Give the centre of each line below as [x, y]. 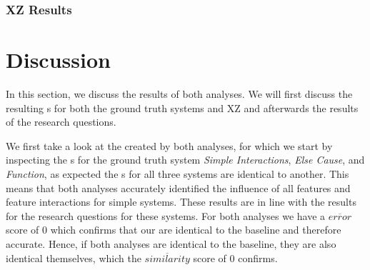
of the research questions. [61, 122]
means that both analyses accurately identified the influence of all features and [178, 187]
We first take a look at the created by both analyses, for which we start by [169, 145]
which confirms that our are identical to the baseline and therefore [196, 230]
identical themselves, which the [74, 257]
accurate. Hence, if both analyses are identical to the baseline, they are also [171, 243]
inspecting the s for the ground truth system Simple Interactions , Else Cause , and [185, 160]
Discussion [58, 60]
